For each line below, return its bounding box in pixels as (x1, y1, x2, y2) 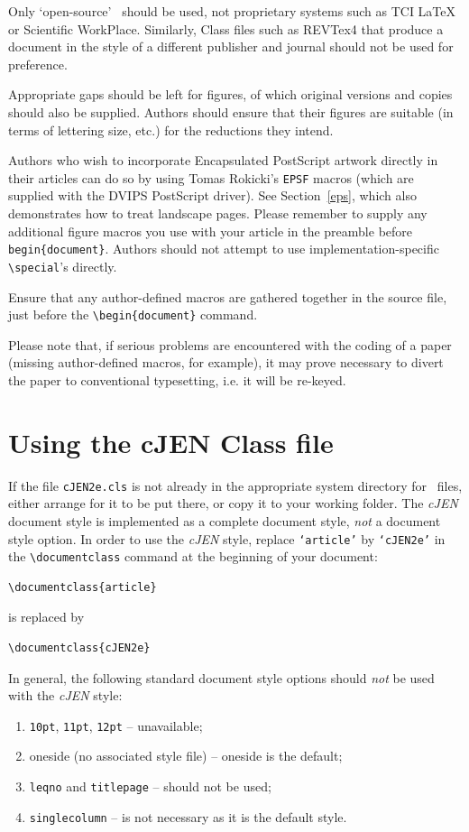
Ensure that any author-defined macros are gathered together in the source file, (8, 287, 447, 306)
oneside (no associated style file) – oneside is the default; (29, 746, 343, 765)
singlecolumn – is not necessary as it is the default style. (29, 807, 347, 826)
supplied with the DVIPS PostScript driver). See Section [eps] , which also (8, 186, 417, 205)
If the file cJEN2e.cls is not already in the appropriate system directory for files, (8, 476, 463, 495)
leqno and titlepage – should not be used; (29, 777, 271, 796)
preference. (8, 54, 68, 73)
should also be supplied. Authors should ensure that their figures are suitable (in (8, 102, 454, 121)
